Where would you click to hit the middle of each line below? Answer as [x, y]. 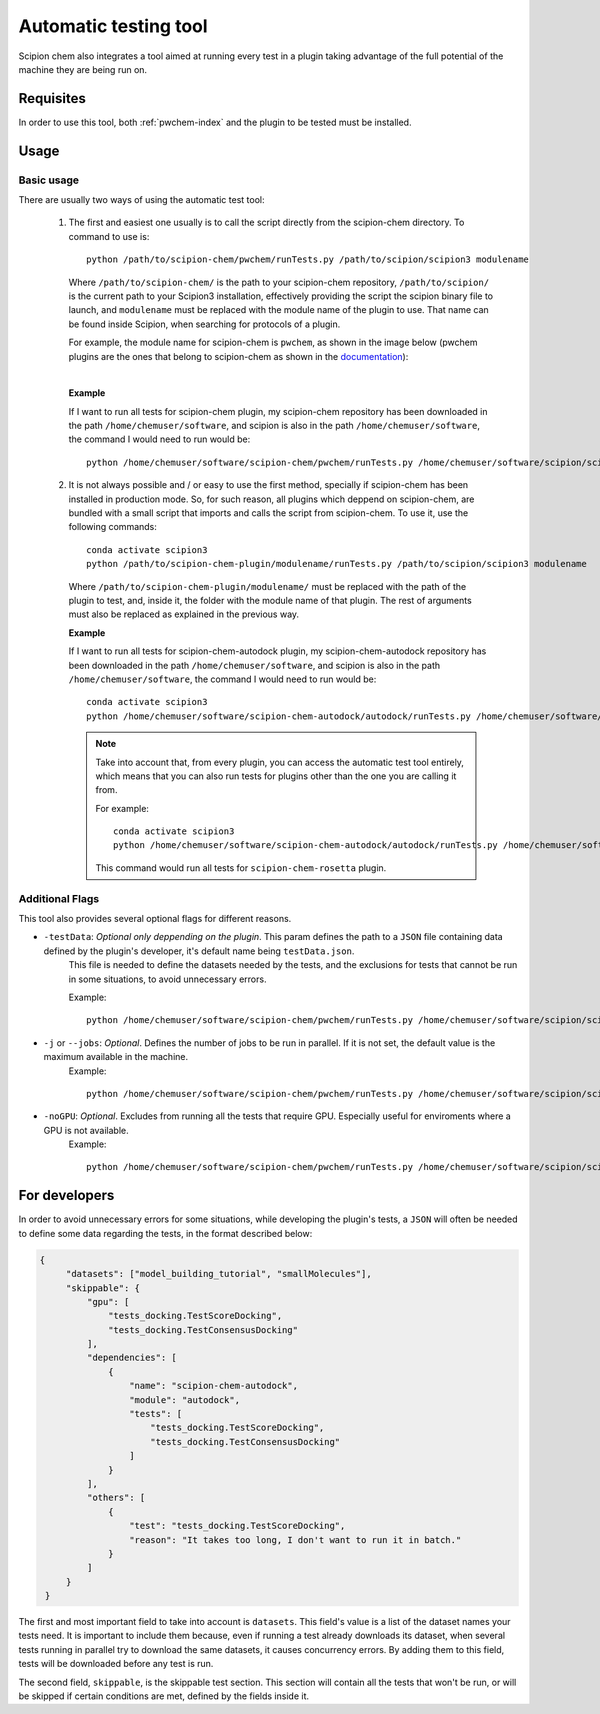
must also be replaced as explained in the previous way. [184, 614]
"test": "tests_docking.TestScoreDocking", [237, 1526]
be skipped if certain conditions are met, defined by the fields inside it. [164, 1696]
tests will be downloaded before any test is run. [116, 1664]
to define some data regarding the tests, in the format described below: [165, 1233]
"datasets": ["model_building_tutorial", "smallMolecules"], [218, 1274]
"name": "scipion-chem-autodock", [213, 1386]
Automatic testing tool [113, 26]
